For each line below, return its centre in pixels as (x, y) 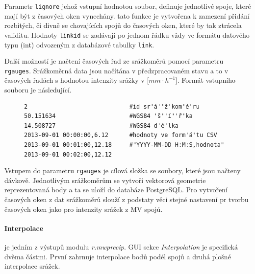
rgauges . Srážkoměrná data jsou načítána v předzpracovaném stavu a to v (116, 70)
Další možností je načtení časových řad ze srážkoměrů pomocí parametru (114, 61)
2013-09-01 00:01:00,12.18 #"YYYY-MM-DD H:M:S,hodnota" (124, 145)
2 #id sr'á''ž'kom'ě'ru (112, 106)
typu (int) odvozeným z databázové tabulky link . (79, 44)
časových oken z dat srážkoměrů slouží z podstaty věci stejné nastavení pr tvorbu (127, 199)
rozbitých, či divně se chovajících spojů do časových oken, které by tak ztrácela (123, 25)
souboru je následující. (38, 90)
